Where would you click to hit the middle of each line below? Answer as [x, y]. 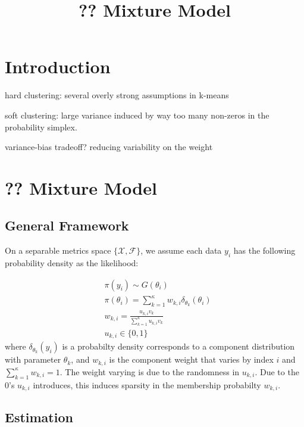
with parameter [33, 359]
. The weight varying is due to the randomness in [150, 371]
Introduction [58, 66]
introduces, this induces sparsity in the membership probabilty [147, 384]
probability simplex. [41, 127]
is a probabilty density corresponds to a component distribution [178, 346]
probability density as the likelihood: [72, 263]
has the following [264, 250]
